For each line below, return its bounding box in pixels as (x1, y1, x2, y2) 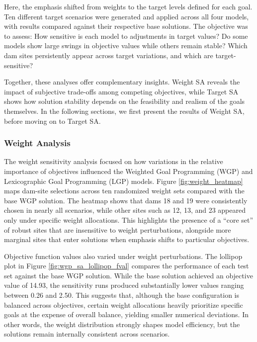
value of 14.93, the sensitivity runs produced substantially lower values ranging (4, 280, 244, 290)
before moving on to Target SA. (4, 115, 101, 126)
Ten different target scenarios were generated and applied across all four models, (4, 11, 249, 21)
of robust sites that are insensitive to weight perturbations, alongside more (4, 224, 231, 235)
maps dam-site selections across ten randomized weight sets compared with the (4, 185, 245, 196)
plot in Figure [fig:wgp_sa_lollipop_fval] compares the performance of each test (4, 260, 249, 271)
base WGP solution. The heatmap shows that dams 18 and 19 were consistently (4, 195, 248, 205)
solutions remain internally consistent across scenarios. (4, 329, 170, 339)
